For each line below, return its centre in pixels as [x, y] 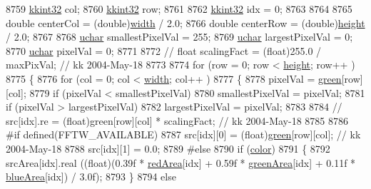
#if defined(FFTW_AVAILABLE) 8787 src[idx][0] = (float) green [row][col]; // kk [183, 134]
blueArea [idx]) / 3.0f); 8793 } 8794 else [91, 177]
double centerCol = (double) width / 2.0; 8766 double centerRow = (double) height [185, 22]
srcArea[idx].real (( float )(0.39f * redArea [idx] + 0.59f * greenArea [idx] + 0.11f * [181, 162]
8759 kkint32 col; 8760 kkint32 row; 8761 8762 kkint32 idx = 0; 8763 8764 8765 [179, 9]
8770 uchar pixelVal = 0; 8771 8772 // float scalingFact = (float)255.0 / [164, 50]
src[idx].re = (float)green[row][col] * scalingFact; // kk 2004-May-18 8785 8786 [177, 120]
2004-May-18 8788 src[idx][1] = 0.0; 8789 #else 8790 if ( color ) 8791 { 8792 [168, 148]
